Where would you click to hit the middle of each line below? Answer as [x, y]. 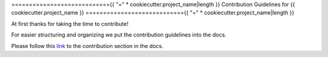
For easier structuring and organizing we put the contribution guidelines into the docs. [119, 35]
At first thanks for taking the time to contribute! [70, 23]
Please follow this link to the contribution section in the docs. [87, 46]
